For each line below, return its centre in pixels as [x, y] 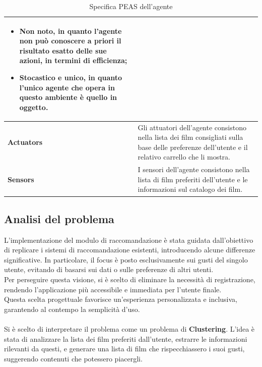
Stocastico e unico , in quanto [71, 77]
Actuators [25, 142]
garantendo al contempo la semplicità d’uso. [72, 309]
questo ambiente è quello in [68, 97]
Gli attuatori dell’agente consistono [192, 127]
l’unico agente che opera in [67, 87]
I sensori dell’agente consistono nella [194, 169]
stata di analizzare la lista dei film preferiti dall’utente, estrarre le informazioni [126, 338]
